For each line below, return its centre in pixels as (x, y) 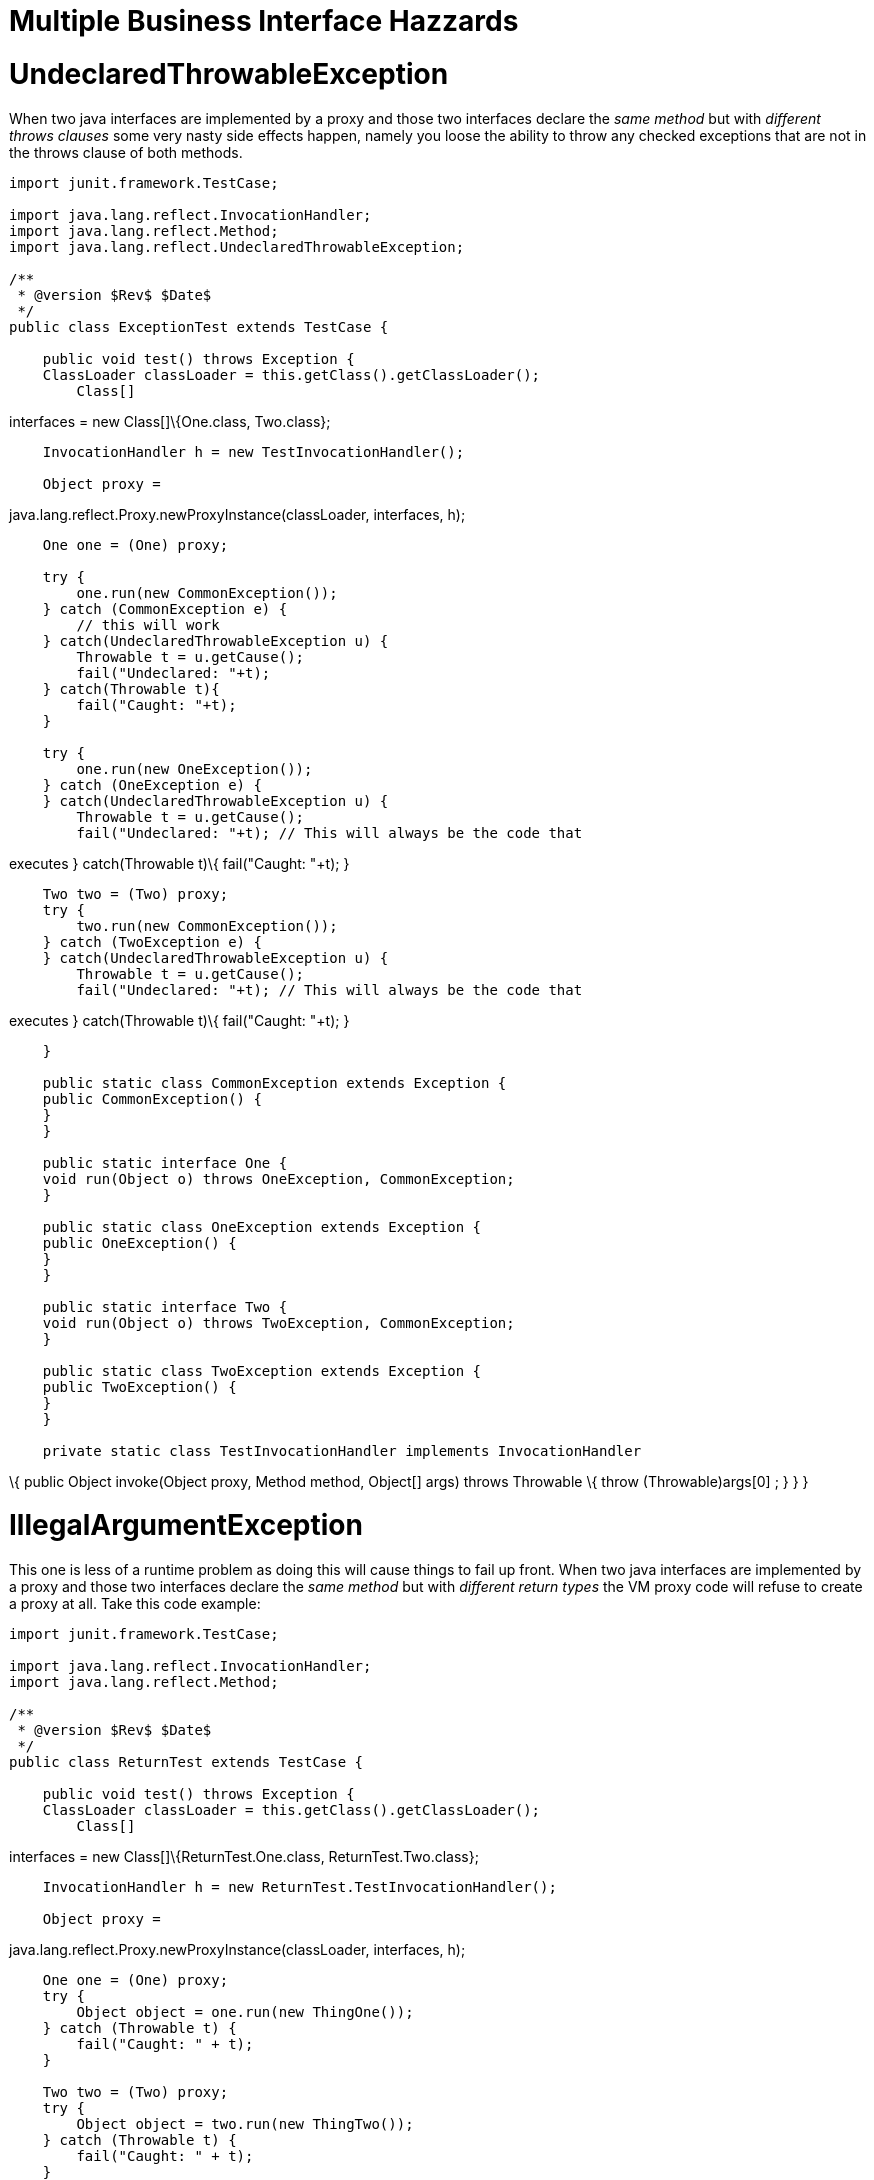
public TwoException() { (139, 1386)
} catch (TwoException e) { (152, 941)
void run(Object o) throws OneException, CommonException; (278, 1178)
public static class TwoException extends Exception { (262, 1370)
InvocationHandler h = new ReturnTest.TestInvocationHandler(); (299, 1887)
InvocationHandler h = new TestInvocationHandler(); (253, 451)
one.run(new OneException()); (194, 768)
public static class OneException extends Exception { (262, 1226)
